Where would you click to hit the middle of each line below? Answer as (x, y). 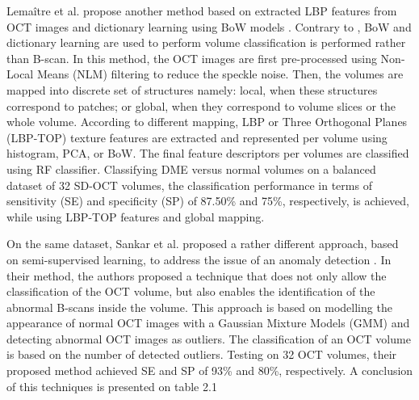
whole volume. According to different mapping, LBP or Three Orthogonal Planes (207, 122)
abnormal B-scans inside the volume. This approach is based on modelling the (199, 307)
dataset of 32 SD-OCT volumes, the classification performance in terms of (189, 185)
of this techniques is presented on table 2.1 (112, 386)
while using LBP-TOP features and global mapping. (136, 216)
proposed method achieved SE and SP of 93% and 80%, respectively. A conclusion (210, 371)
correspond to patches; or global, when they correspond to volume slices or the (201, 105)
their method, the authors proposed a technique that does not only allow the (197, 275)
